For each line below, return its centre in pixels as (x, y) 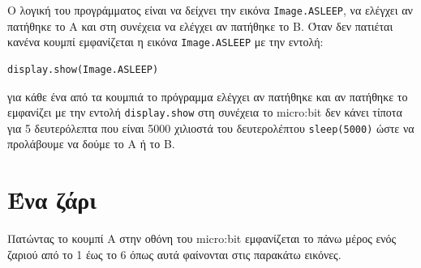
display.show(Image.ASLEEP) (83, 69)
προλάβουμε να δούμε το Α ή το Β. (91, 144)
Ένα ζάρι (52, 200)
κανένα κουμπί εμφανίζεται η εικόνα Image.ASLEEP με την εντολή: (165, 42)
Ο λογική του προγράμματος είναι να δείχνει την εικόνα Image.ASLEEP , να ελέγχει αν (210, 10)
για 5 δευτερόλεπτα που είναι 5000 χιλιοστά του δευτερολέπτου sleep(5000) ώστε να (211, 128)
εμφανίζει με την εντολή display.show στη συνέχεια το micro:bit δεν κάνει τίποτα (205, 112)
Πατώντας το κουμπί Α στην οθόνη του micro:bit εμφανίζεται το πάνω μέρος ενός (202, 238)
